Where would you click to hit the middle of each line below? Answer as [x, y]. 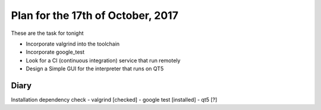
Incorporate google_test [55, 52]
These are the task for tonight [47, 33]
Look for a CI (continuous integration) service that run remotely [103, 60]
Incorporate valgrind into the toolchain [73, 44]
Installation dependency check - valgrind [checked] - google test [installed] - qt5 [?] [114, 100]
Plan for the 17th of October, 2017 [95, 15]
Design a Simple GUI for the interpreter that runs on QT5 [95, 69]
